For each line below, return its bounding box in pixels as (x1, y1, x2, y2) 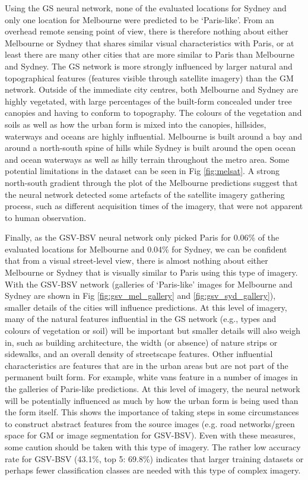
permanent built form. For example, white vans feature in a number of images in (5, 371, 298, 383)
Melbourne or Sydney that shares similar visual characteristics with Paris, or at (5, 36, 294, 49)
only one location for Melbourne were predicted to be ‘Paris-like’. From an (5, 13, 274, 26)
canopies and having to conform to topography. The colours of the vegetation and (5, 106, 302, 119)
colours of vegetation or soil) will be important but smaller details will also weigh (5, 324, 300, 337)
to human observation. (5, 211, 87, 223)
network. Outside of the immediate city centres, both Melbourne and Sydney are (5, 83, 299, 96)
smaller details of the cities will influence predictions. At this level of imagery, (5, 301, 287, 313)
